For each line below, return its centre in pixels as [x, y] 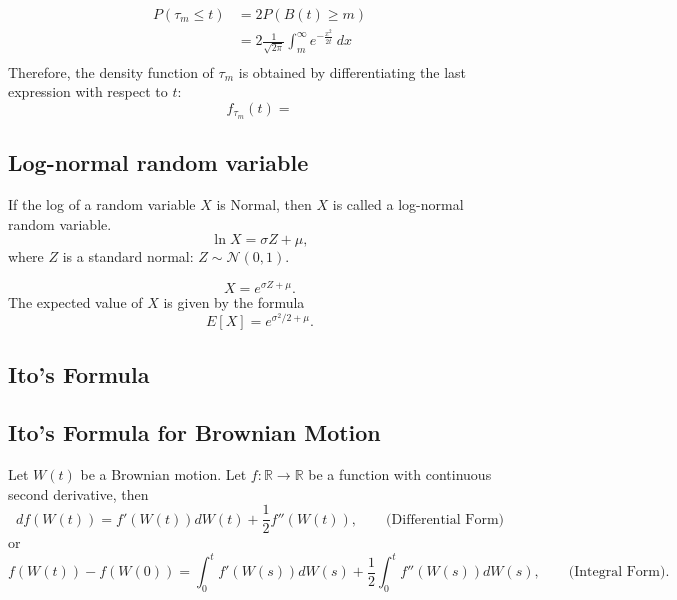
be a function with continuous [400, 474]
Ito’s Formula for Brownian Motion [194, 432]
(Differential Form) [445, 519]
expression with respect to [88, 91]
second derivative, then [78, 493]
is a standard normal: [128, 256]
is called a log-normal [398, 204]
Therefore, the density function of [111, 71]
